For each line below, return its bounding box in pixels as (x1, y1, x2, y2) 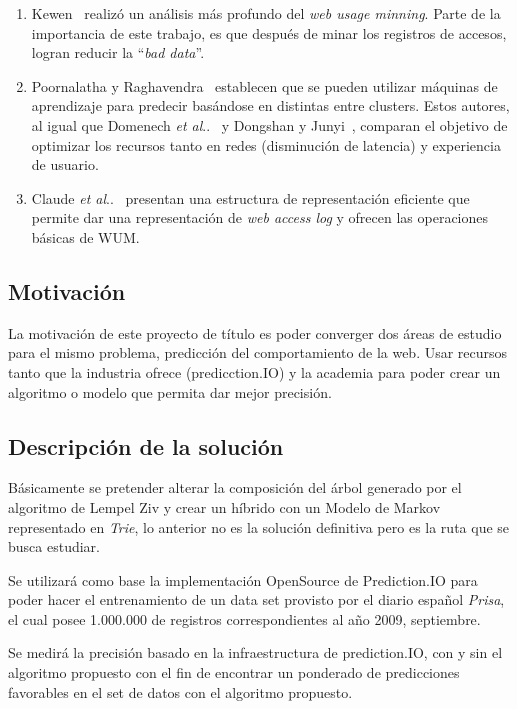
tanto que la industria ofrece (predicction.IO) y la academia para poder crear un (8, 361, 501, 382)
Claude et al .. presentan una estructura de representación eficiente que (31, 187, 470, 208)
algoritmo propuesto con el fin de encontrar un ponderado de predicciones (8, 662, 460, 683)
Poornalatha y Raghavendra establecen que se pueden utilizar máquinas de (31, 75, 498, 96)
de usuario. (31, 154, 99, 175)
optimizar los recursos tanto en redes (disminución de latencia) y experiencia (31, 134, 501, 155)
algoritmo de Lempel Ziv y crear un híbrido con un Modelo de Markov (8, 496, 441, 517)
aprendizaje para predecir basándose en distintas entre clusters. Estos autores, (31, 95, 510, 116)
